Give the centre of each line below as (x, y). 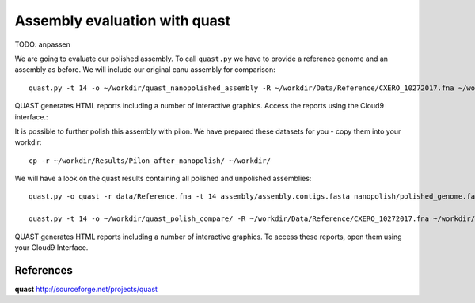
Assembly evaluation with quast (123, 21)
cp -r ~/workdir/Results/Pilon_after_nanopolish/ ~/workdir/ (150, 161)
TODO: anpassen (43, 44)
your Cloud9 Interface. (51, 248)
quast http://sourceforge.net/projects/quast (86, 289)
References (44, 270)
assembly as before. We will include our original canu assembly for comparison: (145, 70)
